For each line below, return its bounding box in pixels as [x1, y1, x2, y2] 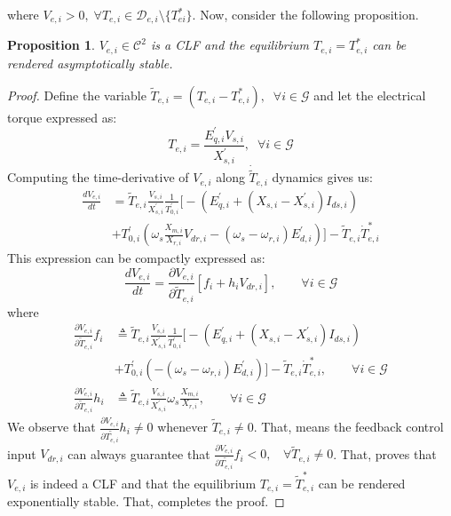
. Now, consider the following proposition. [192, 5, 419, 23]
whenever [157, 417, 208, 435]
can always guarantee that [67, 444, 210, 463]
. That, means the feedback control [253, 417, 444, 435]
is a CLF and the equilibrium [150, 36, 310, 54]
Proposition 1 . [7, 36, 96, 54]
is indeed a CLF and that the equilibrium [29, 473, 257, 492]
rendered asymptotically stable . [7, 53, 173, 72]
